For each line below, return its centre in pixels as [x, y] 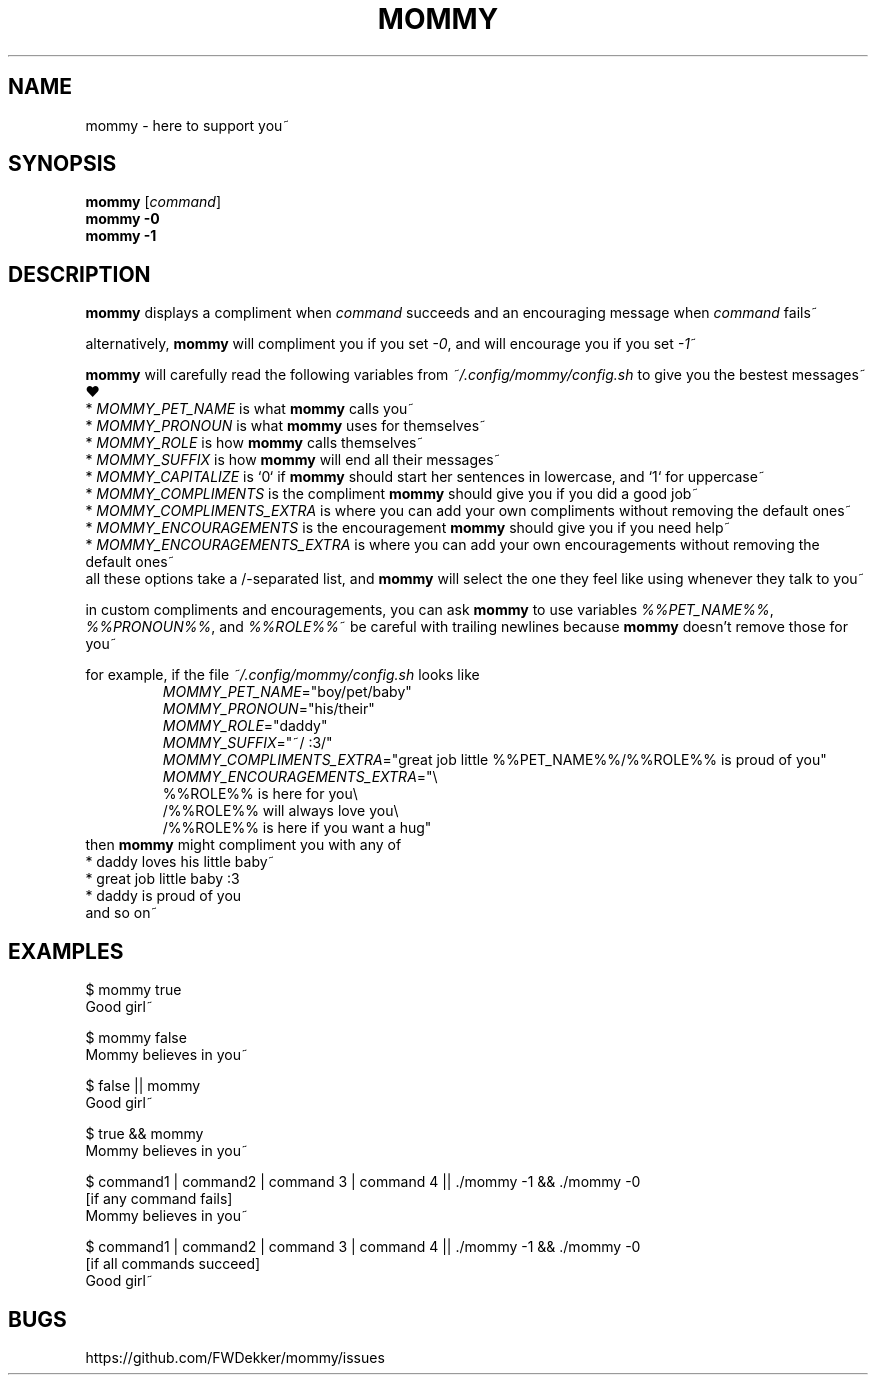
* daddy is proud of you [163, 896]
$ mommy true [133, 990]
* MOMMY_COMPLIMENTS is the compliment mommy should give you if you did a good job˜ [392, 494]
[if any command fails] [159, 1199]
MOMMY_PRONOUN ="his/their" [268, 709]
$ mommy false [136, 1038]
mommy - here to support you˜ [187, 125]
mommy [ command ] [153, 202]
